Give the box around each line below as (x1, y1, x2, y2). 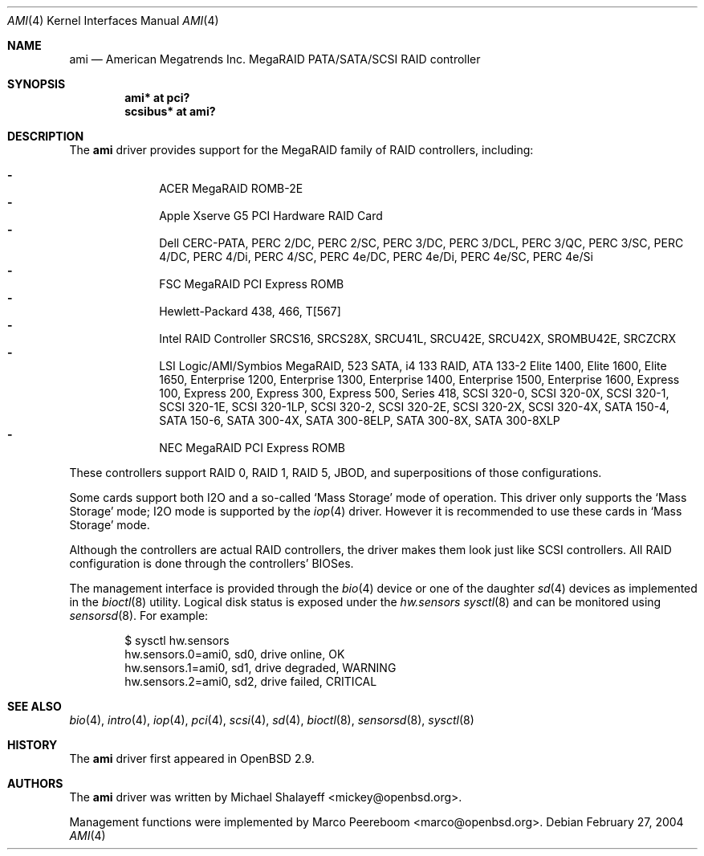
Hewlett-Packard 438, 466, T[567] (159, 304, 341, 318)
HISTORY (7, 738, 58, 752)
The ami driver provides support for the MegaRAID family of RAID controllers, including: (69, 143, 534, 157)
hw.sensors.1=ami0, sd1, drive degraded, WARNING (124, 661, 397, 675)
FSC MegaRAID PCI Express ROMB (159, 277, 344, 291)
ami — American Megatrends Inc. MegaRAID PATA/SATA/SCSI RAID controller (69, 52, 481, 66)
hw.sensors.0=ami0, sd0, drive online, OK (124, 647, 345, 661)
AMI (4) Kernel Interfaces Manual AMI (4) (7, 14, 219, 27)
